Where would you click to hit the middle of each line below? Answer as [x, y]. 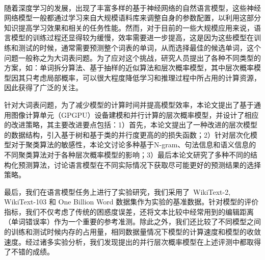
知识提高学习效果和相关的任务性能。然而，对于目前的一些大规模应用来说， [129, 27]
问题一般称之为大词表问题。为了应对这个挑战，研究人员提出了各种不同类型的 [132, 57]
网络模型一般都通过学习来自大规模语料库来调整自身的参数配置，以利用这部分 [132, 18]
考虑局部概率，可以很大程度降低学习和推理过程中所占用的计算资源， [147, 77]
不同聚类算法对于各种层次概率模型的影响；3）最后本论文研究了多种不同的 [127, 154]
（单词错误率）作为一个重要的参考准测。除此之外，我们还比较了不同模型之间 [132, 222]
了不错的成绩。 [29, 252]
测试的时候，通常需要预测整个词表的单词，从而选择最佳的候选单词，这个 [139, 47]
